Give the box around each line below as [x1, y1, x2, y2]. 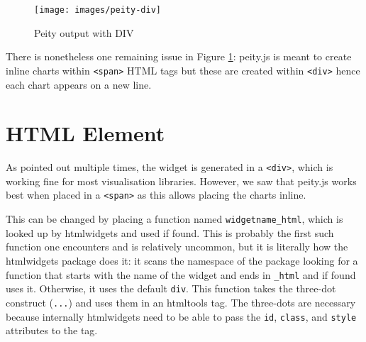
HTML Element [6, 118, 165, 148]
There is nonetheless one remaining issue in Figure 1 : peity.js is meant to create [6, 49, 352, 64]
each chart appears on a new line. [6, 77, 152, 92]
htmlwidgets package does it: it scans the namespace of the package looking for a [6, 253, 358, 267]
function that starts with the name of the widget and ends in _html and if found [6, 267, 356, 282]
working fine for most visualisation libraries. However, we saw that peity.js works [6, 173, 357, 188]
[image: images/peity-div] [34, 5, 161, 15]
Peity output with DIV [34, 25, 134, 40]
